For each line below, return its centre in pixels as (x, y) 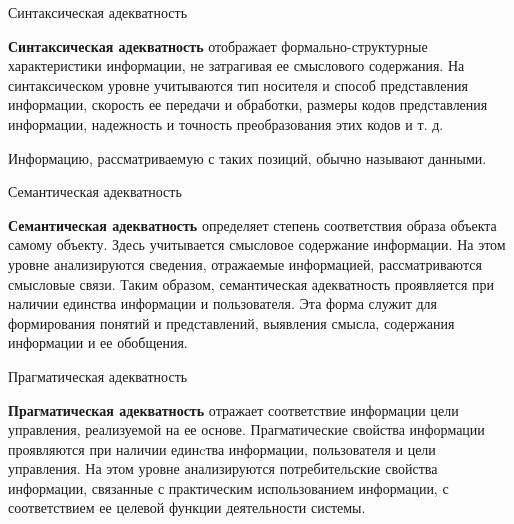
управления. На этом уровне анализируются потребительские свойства (223, 468)
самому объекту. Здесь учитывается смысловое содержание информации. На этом (257, 244)
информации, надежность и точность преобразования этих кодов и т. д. (226, 123)
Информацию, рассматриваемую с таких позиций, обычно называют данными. (247, 157)
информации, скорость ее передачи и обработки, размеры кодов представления (248, 104)
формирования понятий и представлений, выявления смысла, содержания (231, 322)
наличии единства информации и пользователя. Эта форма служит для (223, 303)
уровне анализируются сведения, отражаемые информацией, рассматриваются (245, 263)
